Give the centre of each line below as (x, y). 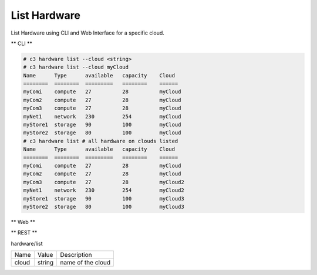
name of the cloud (85, 263)
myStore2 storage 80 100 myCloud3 (104, 206)
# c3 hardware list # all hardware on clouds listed (101, 141)
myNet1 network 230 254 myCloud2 (104, 190)
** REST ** (24, 233)
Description (76, 255)
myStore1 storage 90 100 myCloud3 (104, 198)
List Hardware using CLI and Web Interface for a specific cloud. (87, 33)
